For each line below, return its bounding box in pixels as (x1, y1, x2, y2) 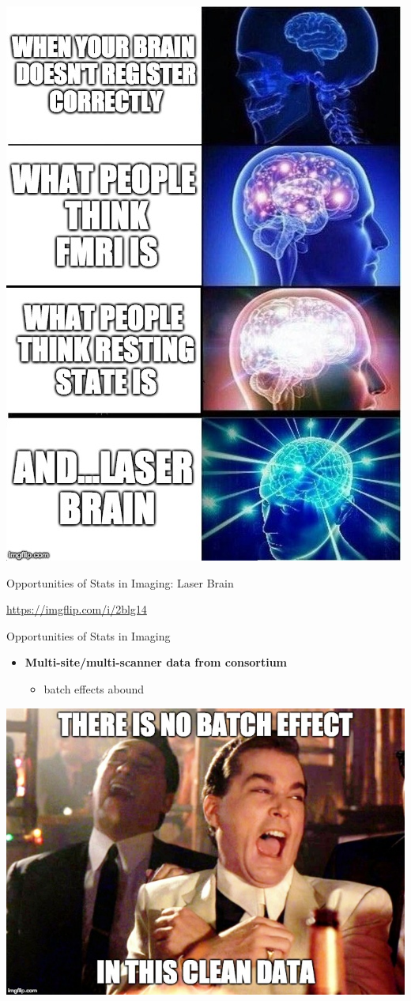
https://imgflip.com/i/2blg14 (6, 601, 147, 618)
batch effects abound (43, 680, 145, 697)
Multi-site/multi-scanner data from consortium (25, 654, 288, 670)
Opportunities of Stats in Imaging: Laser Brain (6, 574, 234, 591)
